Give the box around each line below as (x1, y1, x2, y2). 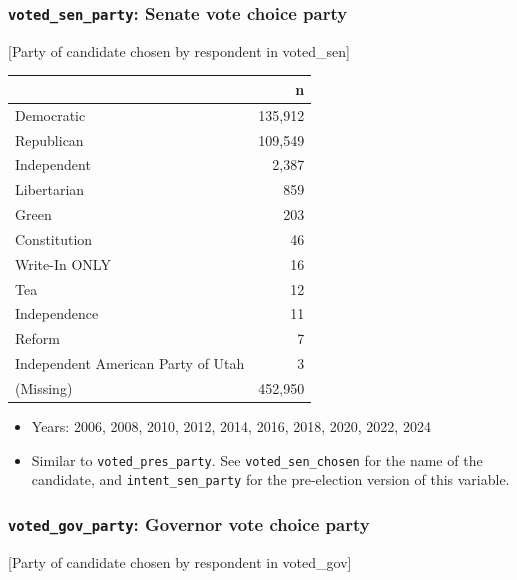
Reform (15, 328, 60, 349)
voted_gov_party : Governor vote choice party (8, 511, 370, 536)
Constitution (15, 228, 93, 249)
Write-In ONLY (15, 253, 111, 274)
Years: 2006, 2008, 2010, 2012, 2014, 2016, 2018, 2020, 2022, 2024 (31, 416, 431, 437)
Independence (15, 303, 99, 324)
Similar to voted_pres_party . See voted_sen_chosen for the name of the (31, 449, 483, 470)
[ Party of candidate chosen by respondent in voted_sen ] (8, 40, 350, 61)
